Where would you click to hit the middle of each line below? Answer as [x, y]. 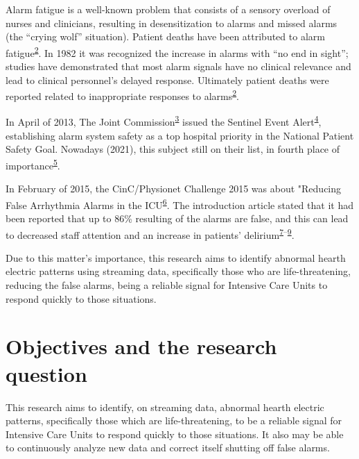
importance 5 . [33, 164]
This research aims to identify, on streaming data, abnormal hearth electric [165, 407]
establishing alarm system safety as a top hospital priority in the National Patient [180, 135]
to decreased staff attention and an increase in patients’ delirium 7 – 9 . [150, 233]
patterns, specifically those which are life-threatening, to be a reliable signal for [174, 420]
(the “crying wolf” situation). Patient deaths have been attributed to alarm [165, 36]
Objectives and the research [141, 346]
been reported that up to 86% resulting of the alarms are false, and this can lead [177, 218]
